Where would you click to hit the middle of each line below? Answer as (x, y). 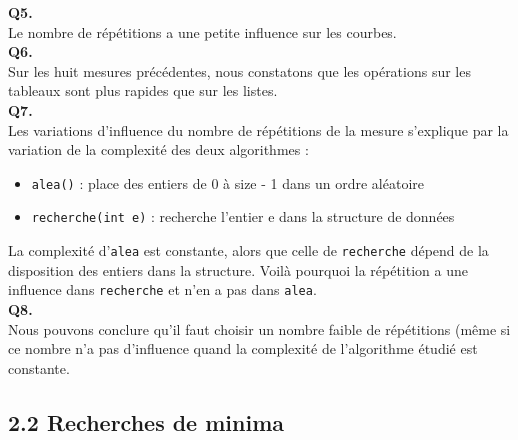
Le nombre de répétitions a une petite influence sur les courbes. (202, 31)
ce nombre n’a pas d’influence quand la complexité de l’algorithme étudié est (243, 348)
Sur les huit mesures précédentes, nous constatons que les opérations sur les (239, 70)
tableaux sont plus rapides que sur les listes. (143, 90)
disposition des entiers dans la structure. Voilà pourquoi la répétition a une (238, 269)
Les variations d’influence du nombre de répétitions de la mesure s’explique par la (258, 129)
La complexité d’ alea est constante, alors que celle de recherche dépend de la (248, 250)
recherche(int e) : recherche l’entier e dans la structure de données (243, 216)
